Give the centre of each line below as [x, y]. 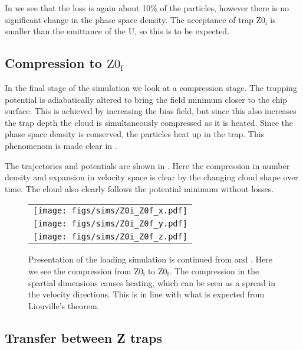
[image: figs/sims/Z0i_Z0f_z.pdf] [110, 237]
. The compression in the [214, 270]
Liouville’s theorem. [64, 305]
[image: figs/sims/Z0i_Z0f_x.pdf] [110, 211]
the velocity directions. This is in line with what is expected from [146, 294]
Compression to [53, 63]
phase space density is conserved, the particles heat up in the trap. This [135, 134]
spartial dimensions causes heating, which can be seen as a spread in [152, 282]
